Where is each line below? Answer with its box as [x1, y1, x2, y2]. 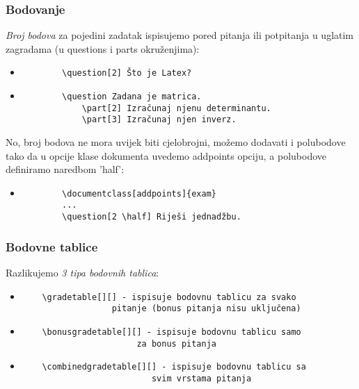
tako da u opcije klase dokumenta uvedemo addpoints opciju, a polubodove [6, 148, 327, 163]
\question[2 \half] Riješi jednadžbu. [62, 212, 241, 222]
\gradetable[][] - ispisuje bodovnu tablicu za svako [42, 292, 296, 302]
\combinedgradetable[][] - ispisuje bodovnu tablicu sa [42, 362, 306, 372]
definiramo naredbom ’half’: [6, 162, 125, 176]
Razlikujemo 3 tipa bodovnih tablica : [6, 265, 159, 279]
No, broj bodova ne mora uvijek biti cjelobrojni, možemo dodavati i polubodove [6, 135, 346, 149]
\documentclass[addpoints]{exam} [62, 188, 216, 199]
